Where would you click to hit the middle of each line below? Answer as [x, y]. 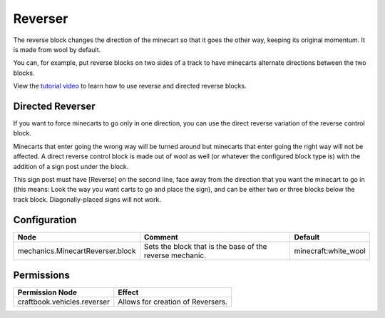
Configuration [45, 220]
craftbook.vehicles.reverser [64, 302]
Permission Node [47, 292]
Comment [161, 237]
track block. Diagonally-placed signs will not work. [87, 199]
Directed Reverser [54, 106]
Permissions [42, 276]
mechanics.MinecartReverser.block [77, 251]
